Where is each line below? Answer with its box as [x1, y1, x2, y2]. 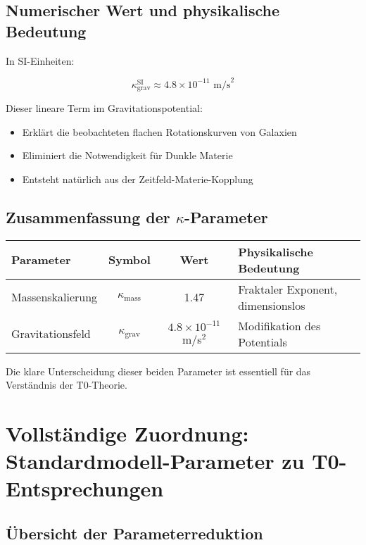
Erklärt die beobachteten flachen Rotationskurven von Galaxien [22, 124, 297, 139]
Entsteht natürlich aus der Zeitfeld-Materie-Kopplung [22, 171, 253, 186]
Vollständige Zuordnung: [6, 419, 249, 448]
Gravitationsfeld [11, 325, 91, 342]
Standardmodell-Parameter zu [6, 446, 305, 475]
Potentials [238, 333, 287, 350]
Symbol [108, 251, 151, 268]
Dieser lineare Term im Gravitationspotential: [6, 101, 203, 115]
